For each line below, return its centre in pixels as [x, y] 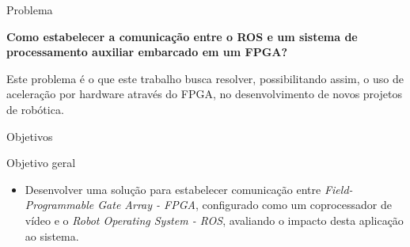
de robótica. [35, 109]
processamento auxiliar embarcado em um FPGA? [147, 52]
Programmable [59, 205]
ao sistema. [52, 236]
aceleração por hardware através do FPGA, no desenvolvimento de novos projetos [204, 94]
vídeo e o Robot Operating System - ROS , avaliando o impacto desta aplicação [214, 220]
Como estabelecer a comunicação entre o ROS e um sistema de [182, 36]
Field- [338, 189]
